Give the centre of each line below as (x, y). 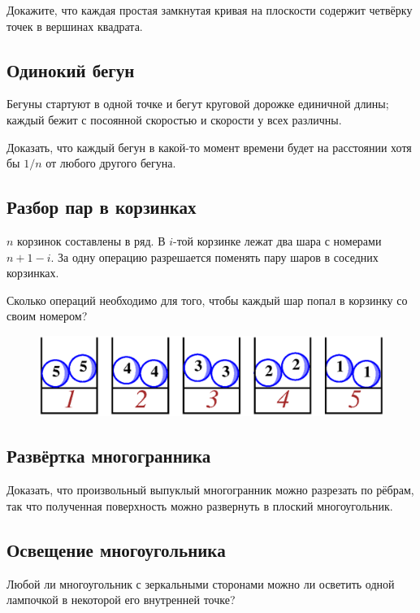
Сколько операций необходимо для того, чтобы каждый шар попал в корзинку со (207, 300)
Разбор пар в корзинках (102, 207)
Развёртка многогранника (109, 456)
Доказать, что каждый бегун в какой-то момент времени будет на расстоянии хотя (209, 147)
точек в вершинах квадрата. (75, 26)
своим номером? (47, 316)
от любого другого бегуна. (111, 163)
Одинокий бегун (71, 70)
